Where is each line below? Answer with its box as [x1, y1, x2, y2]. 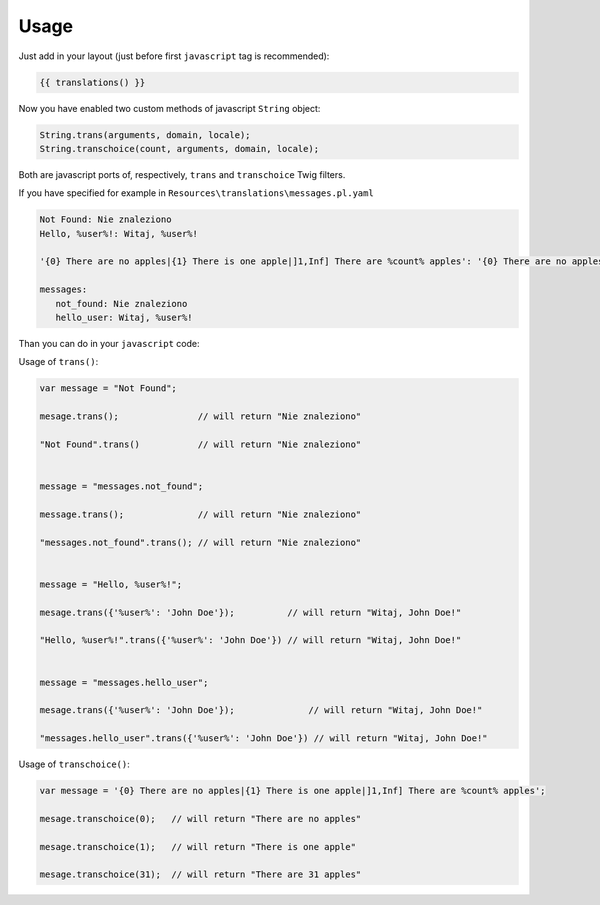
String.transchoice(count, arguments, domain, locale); [39, 143, 320, 154]
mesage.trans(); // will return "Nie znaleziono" [39, 411, 362, 422]
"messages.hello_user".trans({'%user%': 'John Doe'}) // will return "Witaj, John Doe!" [39, 733, 489, 744]
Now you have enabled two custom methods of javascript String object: [18, 102, 321, 114]
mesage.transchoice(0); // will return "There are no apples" [39, 813, 362, 824]
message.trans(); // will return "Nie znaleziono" [39, 508, 362, 520]
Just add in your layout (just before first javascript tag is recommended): [18, 50, 330, 62]
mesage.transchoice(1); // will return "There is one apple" [39, 841, 357, 852]
